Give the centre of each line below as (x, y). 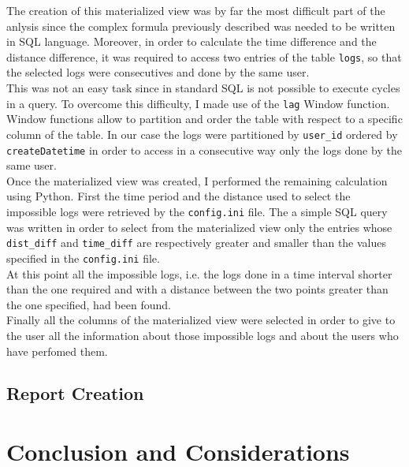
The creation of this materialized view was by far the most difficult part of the (196, 10)
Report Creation (75, 393)
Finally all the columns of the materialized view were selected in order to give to (201, 320)
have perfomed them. (57, 351)
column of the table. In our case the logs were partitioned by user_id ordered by (202, 134)
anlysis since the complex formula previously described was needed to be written (201, 26)
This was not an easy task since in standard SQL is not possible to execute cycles (203, 88)
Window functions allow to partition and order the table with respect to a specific (204, 119)
